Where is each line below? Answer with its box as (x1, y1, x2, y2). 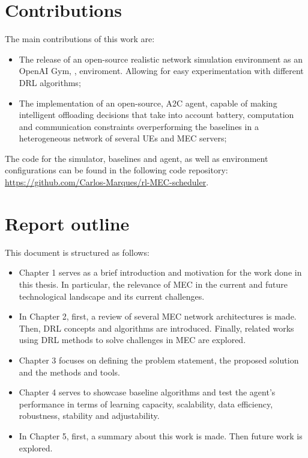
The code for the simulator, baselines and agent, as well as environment (5, 152, 268, 164)
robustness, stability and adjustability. (19, 409, 160, 422)
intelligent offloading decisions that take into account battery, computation (19, 108, 294, 121)
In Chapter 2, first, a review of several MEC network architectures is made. (19, 310, 297, 323)
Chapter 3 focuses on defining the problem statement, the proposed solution (19, 353, 299, 366)
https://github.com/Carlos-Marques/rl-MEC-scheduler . (5, 176, 209, 188)
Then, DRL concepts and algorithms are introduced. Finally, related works (19, 321, 294, 334)
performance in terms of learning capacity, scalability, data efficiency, (19, 397, 273, 410)
